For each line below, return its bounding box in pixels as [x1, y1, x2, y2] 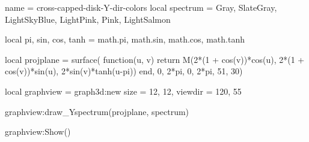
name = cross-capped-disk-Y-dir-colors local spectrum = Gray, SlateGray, [5, 1, 277, 13]
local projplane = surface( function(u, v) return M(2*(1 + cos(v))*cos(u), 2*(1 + [5, 53, 305, 65]
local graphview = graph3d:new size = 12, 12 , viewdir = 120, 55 [5, 84, 242, 97]
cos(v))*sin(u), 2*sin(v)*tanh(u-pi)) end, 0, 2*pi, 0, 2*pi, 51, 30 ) [5, 65, 243, 77]
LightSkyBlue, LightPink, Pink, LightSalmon [5, 13, 171, 25]
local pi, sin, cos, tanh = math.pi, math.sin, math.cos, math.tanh [5, 33, 245, 46]
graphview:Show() [5, 125, 71, 138]
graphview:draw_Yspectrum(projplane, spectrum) [5, 105, 189, 117]
